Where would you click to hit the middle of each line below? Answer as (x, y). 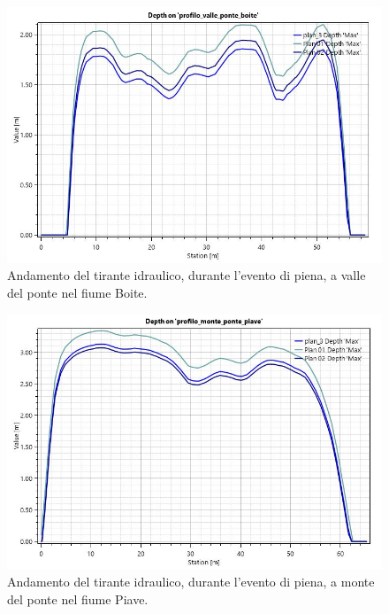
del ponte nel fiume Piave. (78, 598)
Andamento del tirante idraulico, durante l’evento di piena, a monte (191, 582)
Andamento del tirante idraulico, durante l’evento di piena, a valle (187, 275)
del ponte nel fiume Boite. (77, 292)
